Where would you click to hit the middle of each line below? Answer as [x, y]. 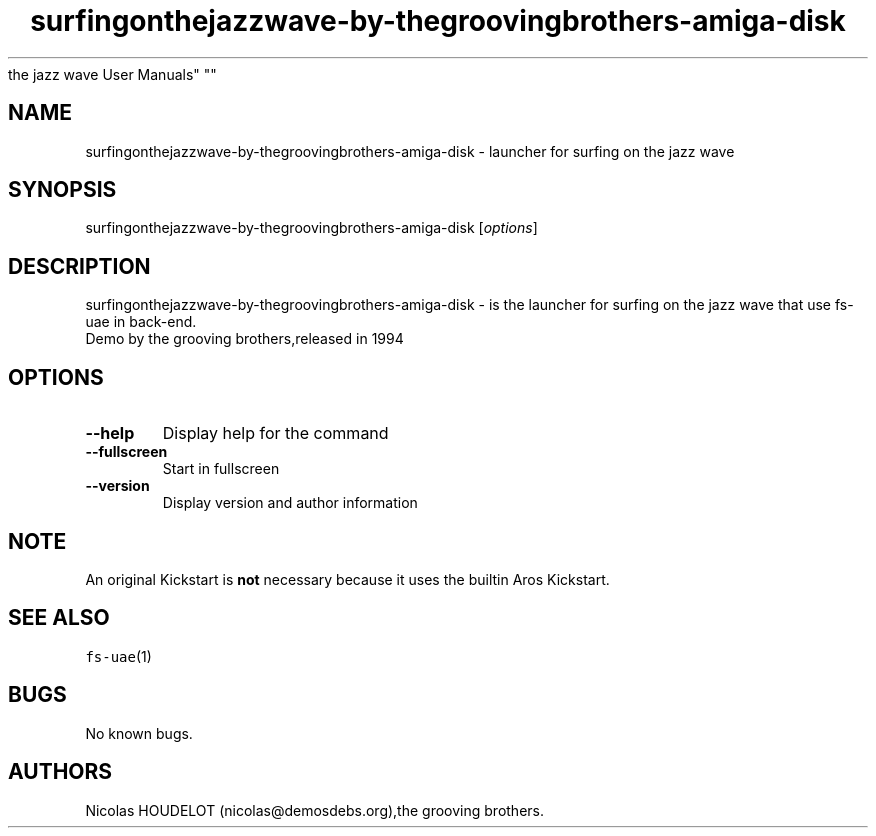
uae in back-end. [141, 322]
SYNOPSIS [62, 190]
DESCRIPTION [79, 266]
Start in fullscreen [221, 469]
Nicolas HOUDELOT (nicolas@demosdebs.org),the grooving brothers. [314, 810]
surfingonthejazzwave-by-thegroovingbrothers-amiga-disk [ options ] [311, 228]
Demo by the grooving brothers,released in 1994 [244, 339]
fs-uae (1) [118, 656]
